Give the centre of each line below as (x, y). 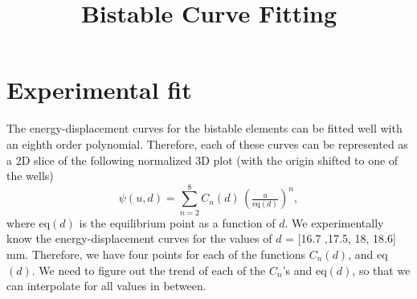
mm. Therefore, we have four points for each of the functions (156, 254)
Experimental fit (99, 90)
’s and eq (305, 270)
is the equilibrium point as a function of (177, 222)
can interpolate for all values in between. (106, 286)
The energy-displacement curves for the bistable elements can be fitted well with (204, 128)
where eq (29, 222)
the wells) (30, 176)
